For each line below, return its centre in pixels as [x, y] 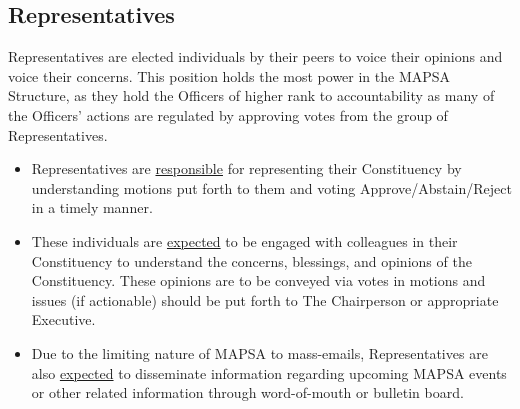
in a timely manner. [92, 207]
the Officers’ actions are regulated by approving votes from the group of [228, 114]
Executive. [63, 319]
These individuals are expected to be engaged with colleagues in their [244, 240]
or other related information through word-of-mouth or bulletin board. [247, 392]
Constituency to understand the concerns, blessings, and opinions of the [251, 260]
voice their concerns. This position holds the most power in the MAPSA [229, 75]
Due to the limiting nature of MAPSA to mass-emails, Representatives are [259, 352]
